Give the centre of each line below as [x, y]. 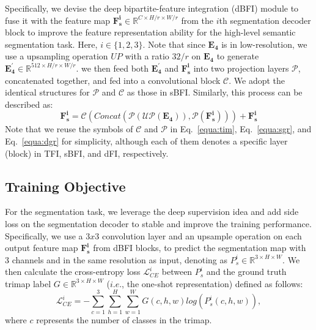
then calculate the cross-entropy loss [73, 272]
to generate [238, 56]
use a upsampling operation [57, 56]
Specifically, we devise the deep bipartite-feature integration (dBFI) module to [152, 8]
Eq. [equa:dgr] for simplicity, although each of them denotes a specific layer [146, 141]
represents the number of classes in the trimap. [124, 319]
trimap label [28, 283]
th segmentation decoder [265, 20]
